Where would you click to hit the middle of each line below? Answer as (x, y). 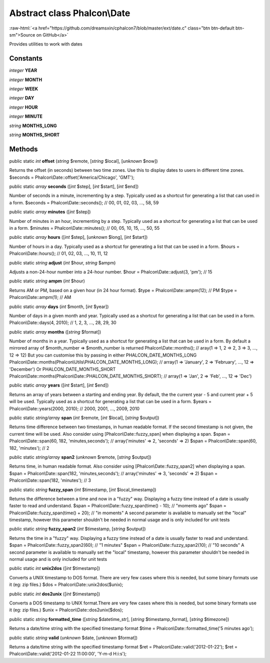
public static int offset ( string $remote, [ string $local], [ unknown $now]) (83, 161)
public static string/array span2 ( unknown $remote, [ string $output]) (80, 457)
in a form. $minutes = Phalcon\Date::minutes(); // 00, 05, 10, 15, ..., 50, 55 (84, 228)
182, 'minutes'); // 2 (29, 448)
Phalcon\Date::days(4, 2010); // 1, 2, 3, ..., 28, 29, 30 (63, 322)
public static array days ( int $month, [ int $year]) (59, 306)
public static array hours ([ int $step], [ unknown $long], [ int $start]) (78, 237)
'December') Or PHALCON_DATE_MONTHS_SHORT (62, 369)
